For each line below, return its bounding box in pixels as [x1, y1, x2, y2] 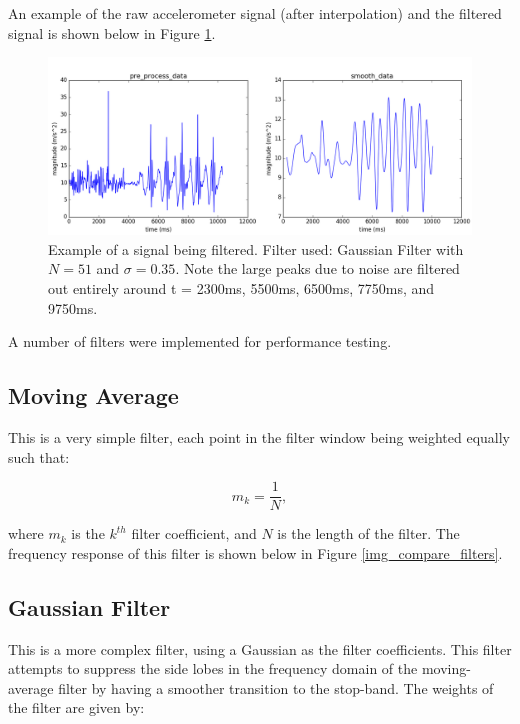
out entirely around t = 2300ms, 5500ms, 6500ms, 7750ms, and [48, 278, 435, 299]
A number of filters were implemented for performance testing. [8, 331, 392, 352]
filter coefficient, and [131, 523, 257, 544]
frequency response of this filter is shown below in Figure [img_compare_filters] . [8, 542, 503, 563]
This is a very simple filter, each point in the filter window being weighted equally [8, 427, 511, 447]
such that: [8, 446, 70, 467]
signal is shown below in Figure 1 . [8, 22, 216, 43]
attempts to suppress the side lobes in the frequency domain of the [8, 658, 418, 679]
